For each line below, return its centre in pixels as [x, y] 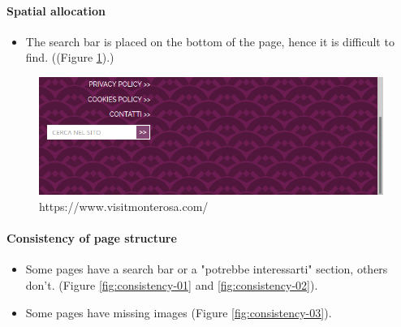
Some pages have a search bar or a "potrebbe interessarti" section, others [207, 269]
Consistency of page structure [92, 238]
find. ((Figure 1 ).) [70, 57]
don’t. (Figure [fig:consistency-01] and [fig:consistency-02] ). [172, 285]
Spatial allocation [56, 10]
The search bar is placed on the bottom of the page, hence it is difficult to [210, 41]
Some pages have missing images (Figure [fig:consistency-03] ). [179, 312]
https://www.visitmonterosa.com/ [124, 207]
